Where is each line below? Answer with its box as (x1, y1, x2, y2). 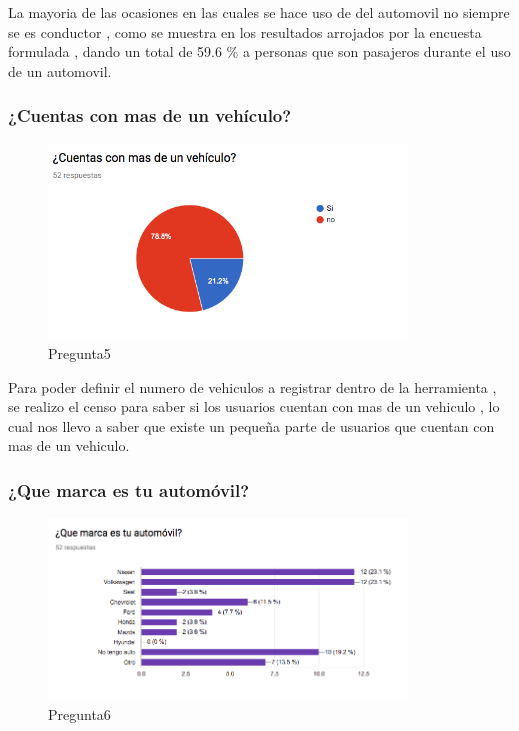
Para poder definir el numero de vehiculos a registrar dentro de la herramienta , (8, 376, 497, 397)
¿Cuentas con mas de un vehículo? (8, 103, 292, 128)
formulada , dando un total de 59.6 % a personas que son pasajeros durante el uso (8, 41, 511, 62)
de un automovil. (8, 60, 112, 81)
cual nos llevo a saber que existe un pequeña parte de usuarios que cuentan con (8, 415, 495, 436)
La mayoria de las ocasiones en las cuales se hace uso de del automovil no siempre (8, 2, 510, 22)
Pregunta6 (48, 703, 111, 724)
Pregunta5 (48, 342, 111, 363)
